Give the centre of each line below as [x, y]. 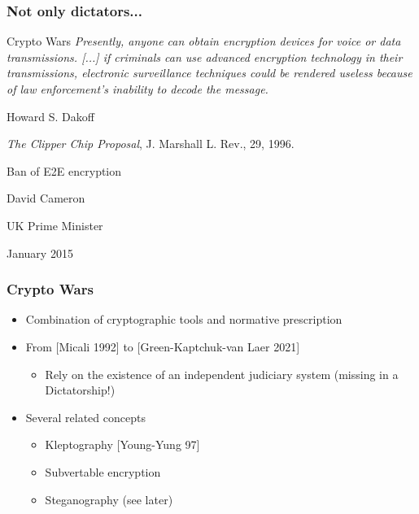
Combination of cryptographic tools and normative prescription [184, 319]
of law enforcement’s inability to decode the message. [137, 89]
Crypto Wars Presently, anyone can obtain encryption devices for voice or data [204, 41]
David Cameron [46, 198]
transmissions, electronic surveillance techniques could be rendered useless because [209, 73]
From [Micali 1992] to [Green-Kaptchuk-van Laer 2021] [163, 346]
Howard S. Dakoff [50, 116]
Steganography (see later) [109, 499]
